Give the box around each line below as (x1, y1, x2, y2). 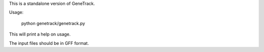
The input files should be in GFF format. (9, 40, 89, 46)
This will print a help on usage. (9, 31, 71, 37)
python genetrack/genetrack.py (21, 20, 86, 26)
